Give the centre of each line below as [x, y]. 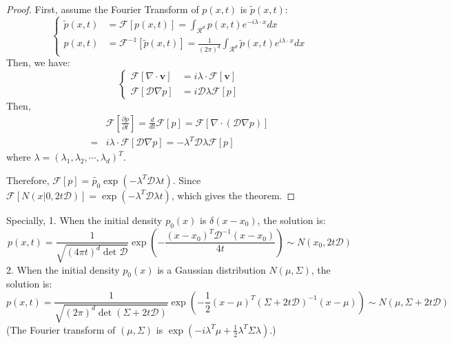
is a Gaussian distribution [212, 269]
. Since [187, 180]
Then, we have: [38, 62]
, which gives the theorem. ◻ [233, 195]
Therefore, [28, 180]
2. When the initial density [63, 269]
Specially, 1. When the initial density [84, 220]
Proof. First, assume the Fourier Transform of [103, 9]
